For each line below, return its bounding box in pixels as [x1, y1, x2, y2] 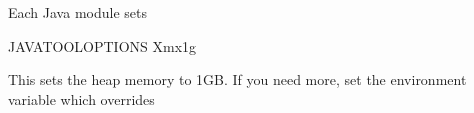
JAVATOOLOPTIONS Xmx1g [8, 35, 197, 56]
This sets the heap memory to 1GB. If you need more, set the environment [8, 69, 467, 90]
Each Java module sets [8, 2, 147, 22]
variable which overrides [8, 88, 155, 109]
